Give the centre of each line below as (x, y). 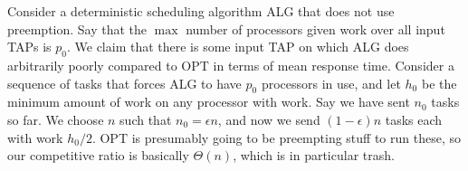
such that (146, 119)
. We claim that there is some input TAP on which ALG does (238, 47)
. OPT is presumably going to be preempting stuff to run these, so (276, 137)
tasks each (414, 119)
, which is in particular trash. (314, 155)
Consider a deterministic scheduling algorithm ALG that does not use (201, 11)
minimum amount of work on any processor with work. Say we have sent (209, 102)
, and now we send (269, 119)
